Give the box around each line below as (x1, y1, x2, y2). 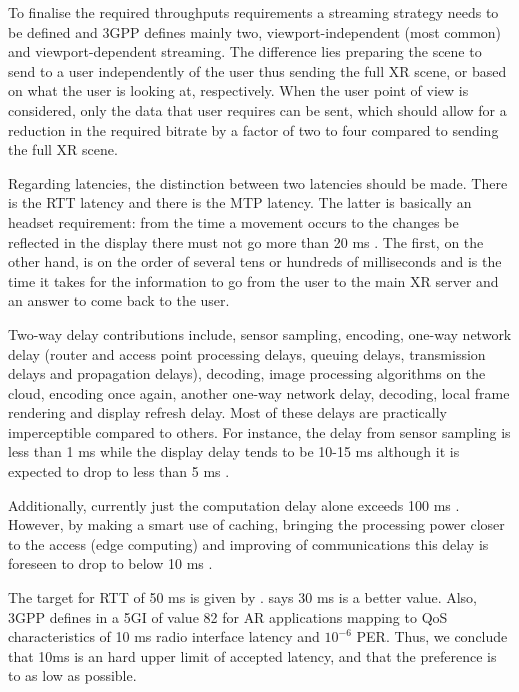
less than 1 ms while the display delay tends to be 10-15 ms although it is (8, 441, 460, 462)
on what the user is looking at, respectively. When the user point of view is (8, 80, 469, 101)
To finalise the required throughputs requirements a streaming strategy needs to (8, 2, 499, 22)
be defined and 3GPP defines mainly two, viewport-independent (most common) (8, 21, 502, 42)
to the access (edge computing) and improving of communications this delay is (8, 533, 489, 554)
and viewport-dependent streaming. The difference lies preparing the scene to (8, 41, 482, 62)
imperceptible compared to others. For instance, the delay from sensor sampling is (8, 421, 511, 442)
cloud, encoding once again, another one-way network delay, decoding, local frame (8, 382, 510, 403)
